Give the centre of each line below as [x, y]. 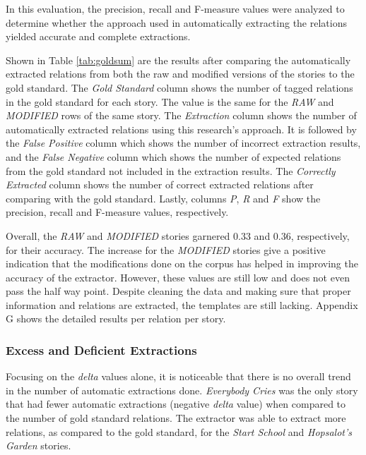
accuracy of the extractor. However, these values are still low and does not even [178, 277]
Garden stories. [39, 445]
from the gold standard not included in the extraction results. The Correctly [171, 170]
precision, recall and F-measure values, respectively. [117, 212]
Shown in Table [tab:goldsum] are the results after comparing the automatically [178, 60]
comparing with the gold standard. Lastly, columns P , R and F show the [163, 198]
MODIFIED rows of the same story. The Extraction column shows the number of [181, 115]
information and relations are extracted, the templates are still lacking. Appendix [182, 304]
